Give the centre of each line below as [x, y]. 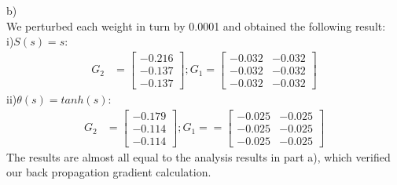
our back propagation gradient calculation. [109, 172]
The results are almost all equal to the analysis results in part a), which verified [198, 156]
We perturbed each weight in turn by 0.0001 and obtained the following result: [196, 25]
